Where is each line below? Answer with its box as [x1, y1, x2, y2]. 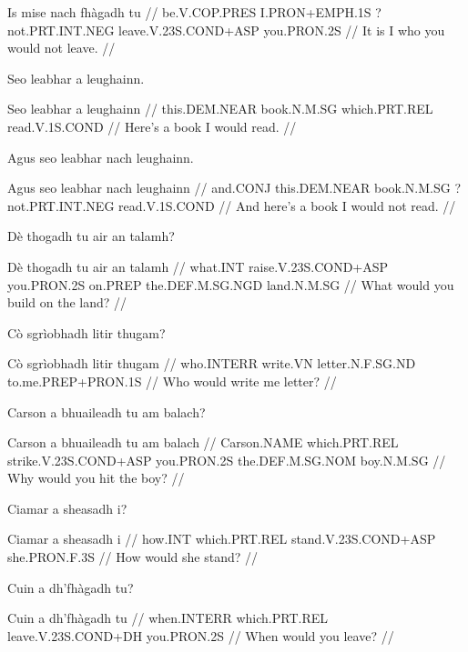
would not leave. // [7, 38, 116, 57]
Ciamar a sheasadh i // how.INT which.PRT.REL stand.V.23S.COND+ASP [7, 529, 436, 548]
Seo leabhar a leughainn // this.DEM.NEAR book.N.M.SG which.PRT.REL [7, 99, 433, 118]
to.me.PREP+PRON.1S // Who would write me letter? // [7, 371, 337, 390]
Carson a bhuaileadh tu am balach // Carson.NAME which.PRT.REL [7, 433, 399, 452]
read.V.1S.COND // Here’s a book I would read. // [7, 116, 297, 135]
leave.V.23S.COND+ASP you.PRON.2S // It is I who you [118, 20, 445, 39]
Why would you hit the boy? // [7, 468, 185, 487]
